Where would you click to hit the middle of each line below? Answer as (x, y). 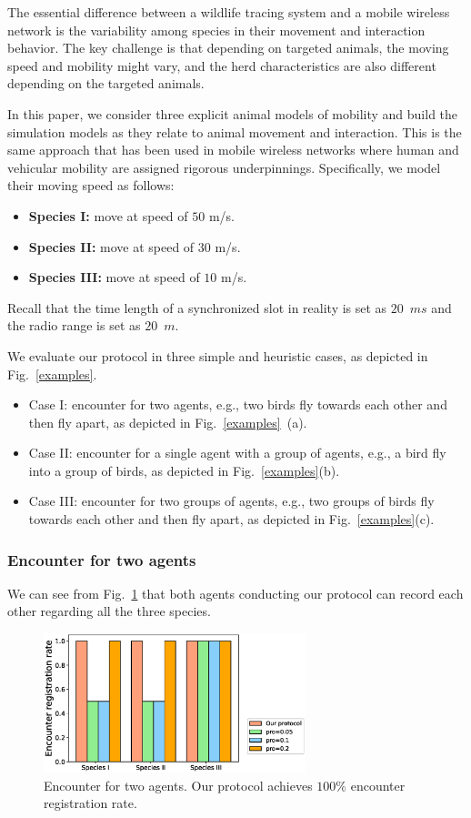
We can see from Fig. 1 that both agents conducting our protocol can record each (235, 593)
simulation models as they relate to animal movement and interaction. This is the (235, 131)
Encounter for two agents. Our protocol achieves (178, 785)
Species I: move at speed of (108, 215)
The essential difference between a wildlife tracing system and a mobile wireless (229, 12)
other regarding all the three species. (109, 611)
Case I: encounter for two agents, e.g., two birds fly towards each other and (238, 404)
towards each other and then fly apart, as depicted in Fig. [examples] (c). (231, 519)
